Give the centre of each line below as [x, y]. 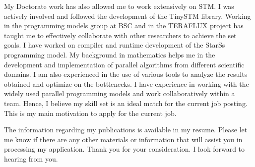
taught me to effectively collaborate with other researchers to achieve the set [120, 35]
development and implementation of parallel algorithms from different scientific [124, 64]
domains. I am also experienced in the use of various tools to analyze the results [126, 74]
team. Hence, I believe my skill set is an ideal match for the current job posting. [126, 103]
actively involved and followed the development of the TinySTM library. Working [127, 16]
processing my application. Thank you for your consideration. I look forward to [125, 149]
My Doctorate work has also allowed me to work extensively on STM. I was [119, 6]
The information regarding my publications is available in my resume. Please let [126, 130]
